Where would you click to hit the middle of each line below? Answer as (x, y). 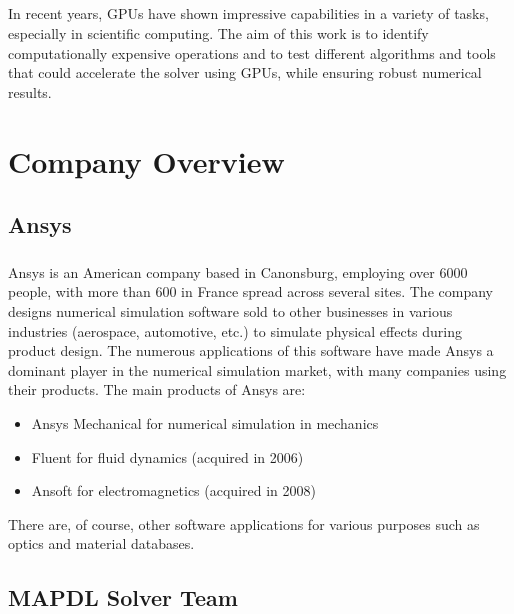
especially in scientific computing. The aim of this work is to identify (218, 32)
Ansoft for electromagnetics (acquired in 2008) (173, 490)
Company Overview (146, 160)
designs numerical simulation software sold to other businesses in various (230, 311)
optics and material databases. (101, 543)
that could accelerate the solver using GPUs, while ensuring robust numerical (245, 72)
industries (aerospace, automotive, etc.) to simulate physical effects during (235, 330)
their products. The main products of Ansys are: (157, 389)
